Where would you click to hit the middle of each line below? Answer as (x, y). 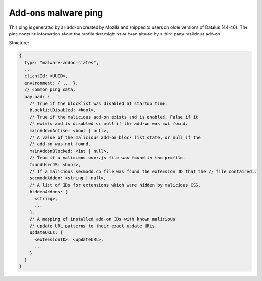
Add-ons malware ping (56, 13)
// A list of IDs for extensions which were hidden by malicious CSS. (115, 185)
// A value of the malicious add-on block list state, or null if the (115, 137)
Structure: (19, 43)
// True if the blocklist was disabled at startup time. (98, 104)
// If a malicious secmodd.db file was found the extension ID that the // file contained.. (143, 171)
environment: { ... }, (51, 83)
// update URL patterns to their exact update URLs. (93, 226)
